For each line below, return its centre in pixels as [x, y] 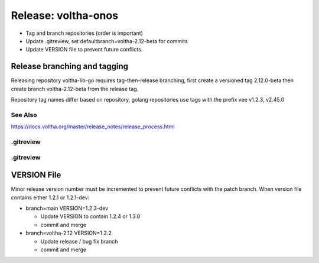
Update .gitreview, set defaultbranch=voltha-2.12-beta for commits [107, 41]
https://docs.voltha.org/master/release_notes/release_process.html [93, 126]
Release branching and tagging [70, 66]
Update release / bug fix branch [79, 241]
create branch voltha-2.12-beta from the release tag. [75, 89]
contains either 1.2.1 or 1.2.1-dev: [50, 197]
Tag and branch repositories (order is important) [84, 33]
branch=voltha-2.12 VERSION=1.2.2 [69, 233]
